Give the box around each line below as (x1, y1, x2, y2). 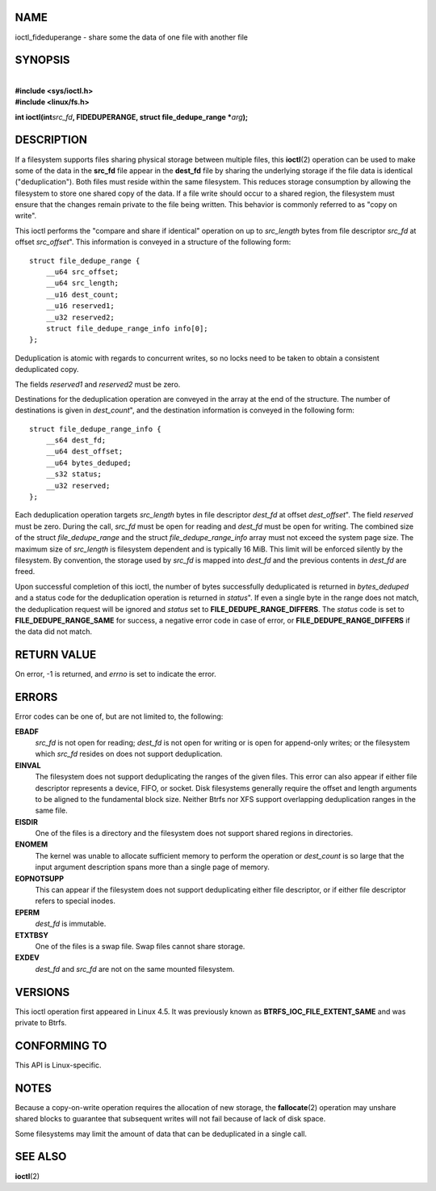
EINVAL (15, 760, 41, 770)
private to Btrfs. (15, 1018, 67, 1028)
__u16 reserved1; (45, 302, 115, 310)
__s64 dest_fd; (45, 436, 107, 445)
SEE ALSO (15, 1150, 67, 1164)
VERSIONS (15, 985, 70, 999)
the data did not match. (15, 627, 93, 636)
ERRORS (15, 691, 58, 704)
